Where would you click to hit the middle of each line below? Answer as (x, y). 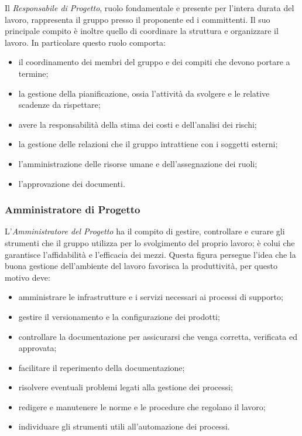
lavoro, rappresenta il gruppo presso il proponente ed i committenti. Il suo (138, 19)
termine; (33, 73)
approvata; (37, 348)
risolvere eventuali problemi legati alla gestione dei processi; (126, 387)
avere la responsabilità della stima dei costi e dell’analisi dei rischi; (138, 124)
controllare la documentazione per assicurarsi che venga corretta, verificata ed (158, 336)
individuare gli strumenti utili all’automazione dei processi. (124, 426)
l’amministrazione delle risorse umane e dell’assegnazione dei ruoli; (138, 163)
